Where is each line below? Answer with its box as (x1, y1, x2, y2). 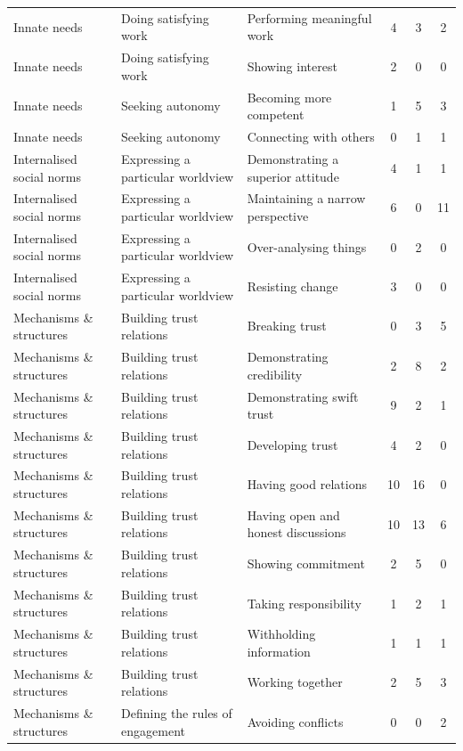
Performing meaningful (247, 8, 372, 27)
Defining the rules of (121, 704, 232, 722)
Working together (247, 673, 343, 691)
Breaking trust (247, 316, 327, 335)
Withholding (247, 624, 316, 643)
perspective (247, 206, 309, 224)
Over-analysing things (247, 237, 367, 256)
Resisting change (247, 277, 338, 296)
